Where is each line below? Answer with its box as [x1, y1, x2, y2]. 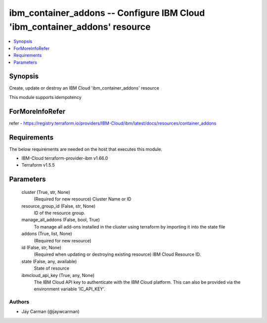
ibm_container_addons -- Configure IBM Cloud [9, 7, 205, 18]
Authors [9, 298, 30, 305]
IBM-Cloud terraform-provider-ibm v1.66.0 [21, 155, 108, 161]
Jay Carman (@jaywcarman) [21, 309, 80, 315]
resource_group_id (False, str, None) [21, 203, 96, 209]
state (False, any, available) [21, 258, 77, 264]
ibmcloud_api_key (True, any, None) [21, 272, 95, 278]
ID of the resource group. [34, 210, 86, 216]
